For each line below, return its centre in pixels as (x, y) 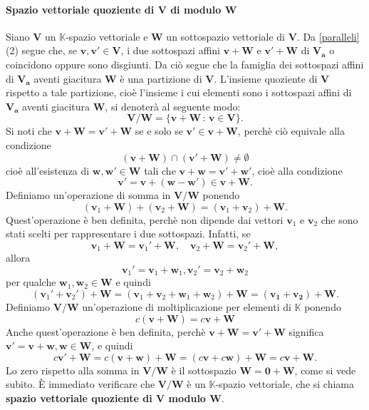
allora (18, 258)
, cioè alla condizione (297, 170)
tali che (160, 170)
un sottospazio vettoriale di (225, 36)
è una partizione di (161, 78)
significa (306, 331)
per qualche (31, 282)
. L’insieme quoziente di (266, 78)
